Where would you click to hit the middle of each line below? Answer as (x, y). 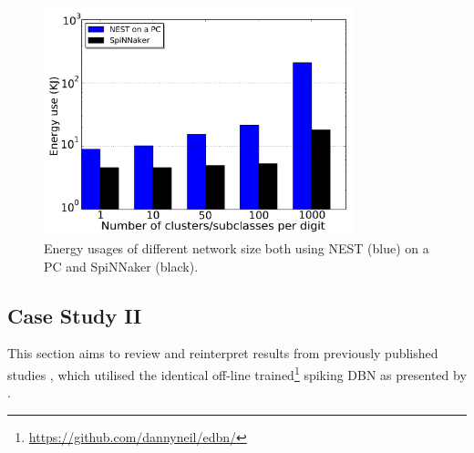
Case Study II (75, 315)
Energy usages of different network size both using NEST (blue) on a (237, 247)
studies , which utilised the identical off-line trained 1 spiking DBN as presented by (237, 373)
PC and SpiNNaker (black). (121, 266)
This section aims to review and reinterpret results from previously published (223, 353)
